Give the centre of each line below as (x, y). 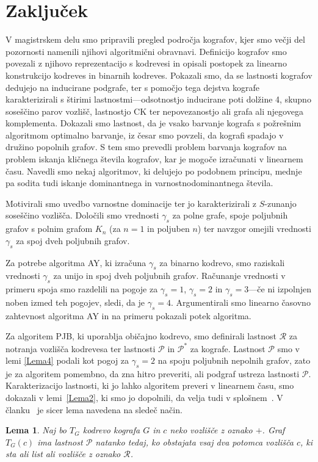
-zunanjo (280, 203)
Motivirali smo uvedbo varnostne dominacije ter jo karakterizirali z (131, 203)
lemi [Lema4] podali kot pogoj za (67, 360)
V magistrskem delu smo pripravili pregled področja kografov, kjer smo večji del (155, 39)
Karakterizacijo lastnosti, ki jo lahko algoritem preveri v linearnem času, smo (150, 385)
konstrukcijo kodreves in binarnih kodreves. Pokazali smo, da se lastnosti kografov (159, 75)
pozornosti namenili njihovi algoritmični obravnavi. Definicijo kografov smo (146, 51)
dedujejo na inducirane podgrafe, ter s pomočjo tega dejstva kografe (133, 87)
